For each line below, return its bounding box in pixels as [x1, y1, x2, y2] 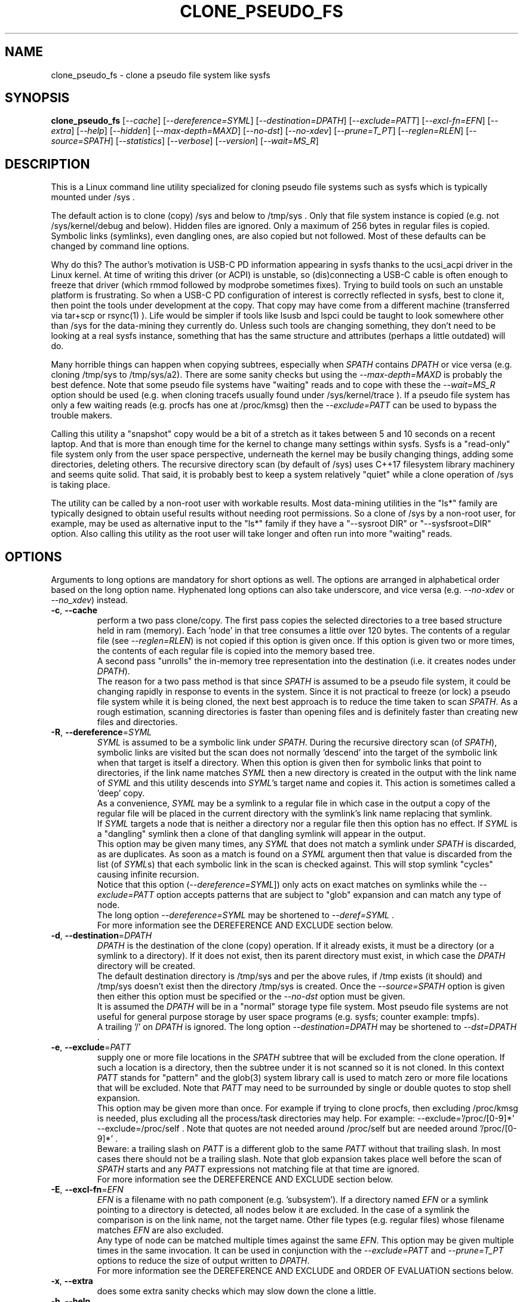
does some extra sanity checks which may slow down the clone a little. [97, 1286, 377, 1297]
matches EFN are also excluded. [97, 1225, 224, 1236]
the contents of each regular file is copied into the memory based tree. [97, 646, 375, 656]
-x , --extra [51, 1276, 93, 1286]
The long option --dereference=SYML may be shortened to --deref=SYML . [97, 910, 395, 921]
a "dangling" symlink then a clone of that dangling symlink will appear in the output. [97, 829, 426, 839]
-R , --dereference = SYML [51, 727, 152, 738]
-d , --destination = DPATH [51, 930, 152, 941]
